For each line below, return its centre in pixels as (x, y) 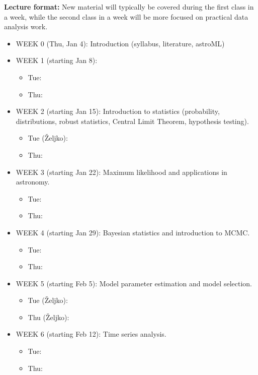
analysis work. (26, 26)
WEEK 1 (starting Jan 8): (57, 60)
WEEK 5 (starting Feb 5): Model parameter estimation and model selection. (134, 283)
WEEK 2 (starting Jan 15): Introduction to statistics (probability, (118, 111)
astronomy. (33, 182)
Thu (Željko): (49, 317)
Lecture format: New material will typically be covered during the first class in (129, 7)
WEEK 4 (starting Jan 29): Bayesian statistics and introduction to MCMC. (133, 232)
